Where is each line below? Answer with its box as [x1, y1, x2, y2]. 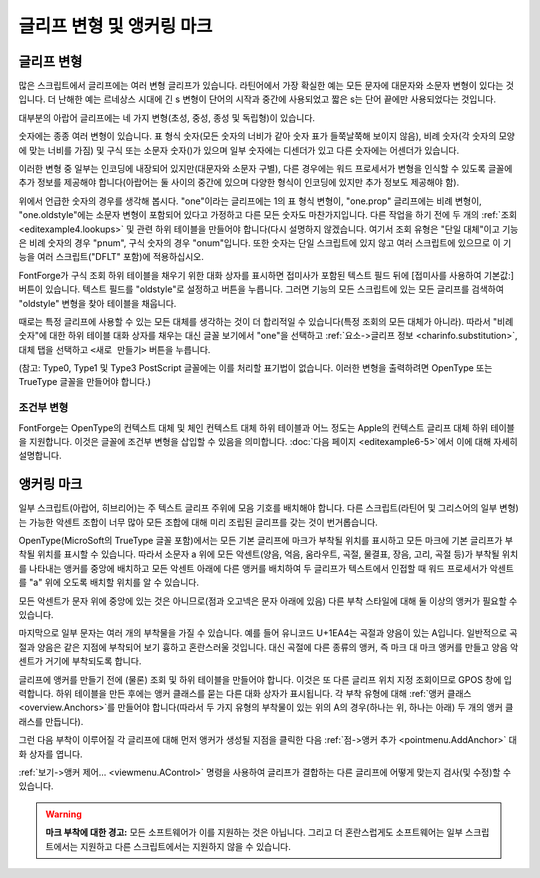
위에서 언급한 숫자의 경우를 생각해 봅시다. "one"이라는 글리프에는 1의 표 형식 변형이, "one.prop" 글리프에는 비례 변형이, [18, 195, 482, 207]
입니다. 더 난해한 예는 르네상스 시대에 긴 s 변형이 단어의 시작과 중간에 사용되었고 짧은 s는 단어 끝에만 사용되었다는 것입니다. [18, 93, 497, 105]
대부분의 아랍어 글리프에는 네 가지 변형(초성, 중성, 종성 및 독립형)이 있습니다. [18, 111, 315, 124]
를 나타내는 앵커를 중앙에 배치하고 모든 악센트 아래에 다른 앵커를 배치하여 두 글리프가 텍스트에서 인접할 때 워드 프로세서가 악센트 [18, 562, 515, 574]
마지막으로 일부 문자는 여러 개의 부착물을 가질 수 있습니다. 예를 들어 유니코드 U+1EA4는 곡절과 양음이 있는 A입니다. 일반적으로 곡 [18, 627, 518, 639]
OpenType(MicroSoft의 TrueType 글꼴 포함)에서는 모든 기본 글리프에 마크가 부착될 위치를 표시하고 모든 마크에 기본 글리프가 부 [18, 535, 514, 547]
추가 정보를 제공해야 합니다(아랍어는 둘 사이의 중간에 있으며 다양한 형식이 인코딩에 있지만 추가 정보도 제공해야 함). [18, 176, 460, 189]
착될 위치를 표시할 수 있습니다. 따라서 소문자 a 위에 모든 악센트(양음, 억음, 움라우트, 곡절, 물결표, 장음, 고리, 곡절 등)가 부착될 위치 [18, 548, 519, 560]
